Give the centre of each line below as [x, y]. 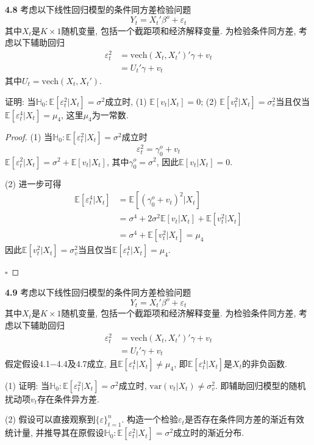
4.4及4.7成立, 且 [87, 363]
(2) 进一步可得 [33, 183]
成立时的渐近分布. [209, 433]
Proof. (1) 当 [29, 136]
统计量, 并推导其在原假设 [55, 433]
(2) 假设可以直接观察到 [50, 419]
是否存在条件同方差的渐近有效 [244, 419]
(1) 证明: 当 [27, 385]
